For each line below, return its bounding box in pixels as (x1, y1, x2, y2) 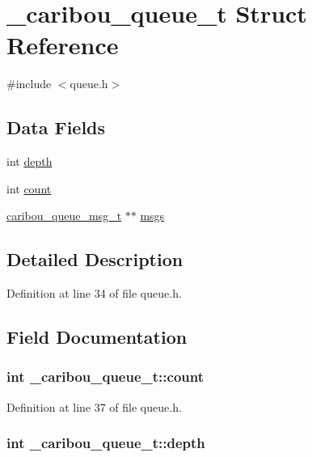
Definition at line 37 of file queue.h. (6, 398, 182, 415)
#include (6, 75, 52, 92)
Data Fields (6, 115, 106, 140)
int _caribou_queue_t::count (6, 366, 204, 387)
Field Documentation (6, 324, 188, 349)
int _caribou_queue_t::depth (6, 433, 205, 453)
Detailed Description (6, 247, 183, 272)
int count (6, 180, 52, 197)
